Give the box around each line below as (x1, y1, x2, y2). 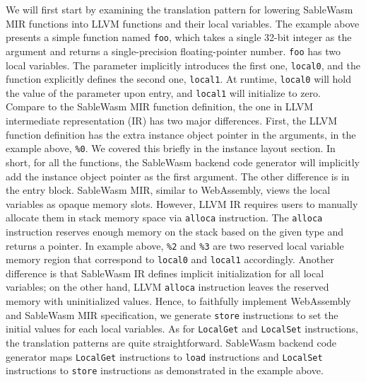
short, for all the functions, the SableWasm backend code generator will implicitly (6, 154, 360, 169)
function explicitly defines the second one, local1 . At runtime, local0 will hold (6, 71, 352, 86)
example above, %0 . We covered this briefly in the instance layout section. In (6, 141, 336, 156)
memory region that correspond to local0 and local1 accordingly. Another (6, 252, 334, 267)
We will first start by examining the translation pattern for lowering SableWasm (6, 2, 353, 16)
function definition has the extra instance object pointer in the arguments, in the (6, 127, 356, 141)
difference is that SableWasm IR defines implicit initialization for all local (6, 265, 324, 280)
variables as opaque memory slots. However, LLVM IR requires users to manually (6, 196, 358, 211)
